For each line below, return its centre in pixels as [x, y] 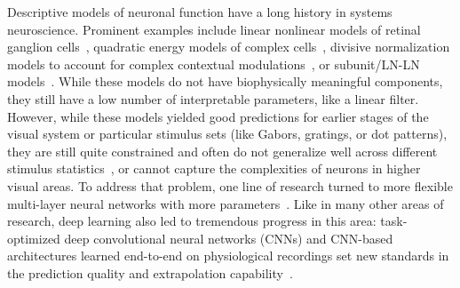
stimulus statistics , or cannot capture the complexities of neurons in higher [214, 168]
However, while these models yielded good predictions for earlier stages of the [218, 116]
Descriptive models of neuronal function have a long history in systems [200, 12]
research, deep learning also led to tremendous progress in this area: [192, 221]
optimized [34, 238]
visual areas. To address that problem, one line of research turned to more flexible [230, 185]
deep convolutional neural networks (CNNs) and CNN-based [229, 238]
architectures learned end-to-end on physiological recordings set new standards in [228, 256]
